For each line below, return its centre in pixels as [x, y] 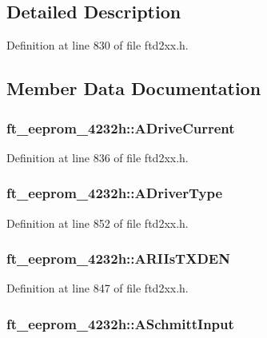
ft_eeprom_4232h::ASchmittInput [120, 323]
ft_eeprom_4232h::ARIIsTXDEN [118, 258]
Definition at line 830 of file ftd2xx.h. [98, 45]
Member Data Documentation [134, 88]
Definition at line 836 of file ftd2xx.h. [98, 157]
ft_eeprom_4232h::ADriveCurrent [121, 127]
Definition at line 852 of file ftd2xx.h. [98, 223]
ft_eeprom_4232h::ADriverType [115, 193]
